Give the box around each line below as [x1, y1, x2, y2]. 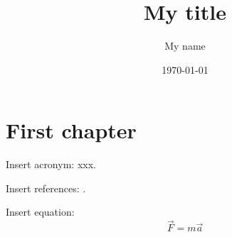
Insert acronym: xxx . [6, 157, 96, 172]
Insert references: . [6, 180, 86, 195]
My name [164, 38, 206, 53]
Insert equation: [6, 204, 75, 219]
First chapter [6, 116, 137, 145]
